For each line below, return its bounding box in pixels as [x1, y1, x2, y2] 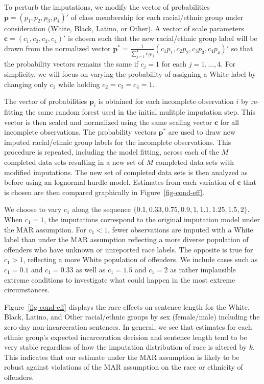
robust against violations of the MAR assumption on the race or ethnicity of [4, 361, 243, 372]
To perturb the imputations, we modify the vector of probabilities [4, 2, 210, 12]
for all [220, 116, 239, 127]
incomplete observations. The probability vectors [4, 126, 156, 137]
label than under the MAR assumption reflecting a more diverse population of [4, 234, 249, 245]
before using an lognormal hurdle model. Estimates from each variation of [4, 177, 235, 187]
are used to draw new [168, 126, 236, 137]
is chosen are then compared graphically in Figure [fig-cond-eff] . [4, 186, 205, 197]
